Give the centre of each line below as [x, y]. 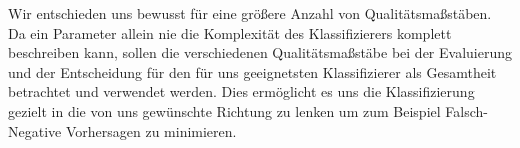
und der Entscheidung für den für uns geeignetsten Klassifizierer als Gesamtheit [252, 71]
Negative [35, 130]
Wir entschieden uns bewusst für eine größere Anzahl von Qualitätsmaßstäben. [250, 13]
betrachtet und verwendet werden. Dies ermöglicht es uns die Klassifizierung [241, 91]
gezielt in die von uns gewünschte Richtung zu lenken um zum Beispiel [224, 110]
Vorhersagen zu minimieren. [151, 130]
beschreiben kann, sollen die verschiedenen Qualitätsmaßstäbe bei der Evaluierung [260, 52]
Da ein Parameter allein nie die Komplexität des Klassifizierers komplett [230, 32]
